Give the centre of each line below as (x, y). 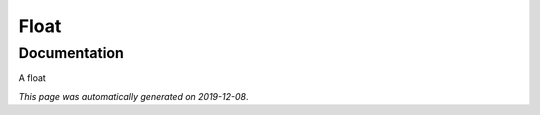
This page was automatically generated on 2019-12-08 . (133, 96)
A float (32, 78)
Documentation (71, 53)
